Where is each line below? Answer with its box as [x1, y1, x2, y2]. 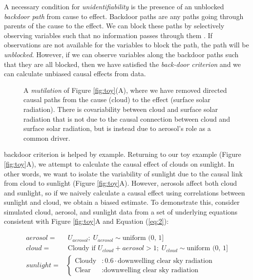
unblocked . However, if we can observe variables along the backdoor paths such [4, 49, 239, 59]
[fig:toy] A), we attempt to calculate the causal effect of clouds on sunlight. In [4, 158, 234, 169]
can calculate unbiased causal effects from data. [4, 68, 146, 79]
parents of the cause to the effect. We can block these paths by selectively [4, 21, 225, 31]
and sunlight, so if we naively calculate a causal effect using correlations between [4, 187, 245, 197]
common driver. [23, 132, 70, 143]
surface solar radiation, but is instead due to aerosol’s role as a [23, 123, 211, 133]
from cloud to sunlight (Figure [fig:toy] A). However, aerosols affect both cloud [4, 178, 237, 188]
